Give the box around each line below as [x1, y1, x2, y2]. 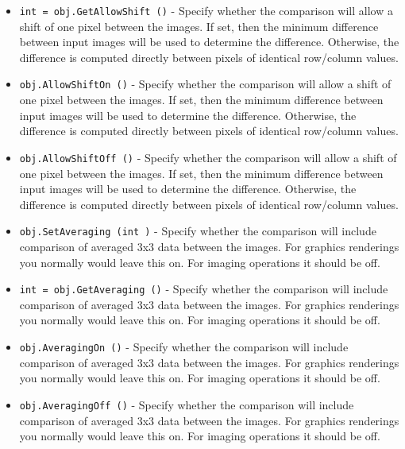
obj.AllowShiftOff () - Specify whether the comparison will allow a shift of [19, 149, 397, 165]
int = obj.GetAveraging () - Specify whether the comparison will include [19, 281, 388, 297]
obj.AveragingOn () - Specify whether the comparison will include [19, 339, 349, 354]
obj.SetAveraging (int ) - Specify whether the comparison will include [19, 223, 376, 239]
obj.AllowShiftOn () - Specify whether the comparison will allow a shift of [19, 75, 391, 92]
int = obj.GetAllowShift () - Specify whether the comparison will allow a [19, 2, 393, 18]
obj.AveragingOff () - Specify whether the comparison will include [19, 396, 354, 412]
